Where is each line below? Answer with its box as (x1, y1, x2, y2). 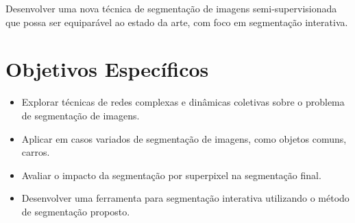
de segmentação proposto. (21, 204, 130, 218)
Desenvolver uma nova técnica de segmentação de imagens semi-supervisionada (5, 1, 337, 15)
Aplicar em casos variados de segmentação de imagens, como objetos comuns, (21, 131, 347, 145)
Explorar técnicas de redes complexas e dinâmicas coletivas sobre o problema (21, 95, 345, 109)
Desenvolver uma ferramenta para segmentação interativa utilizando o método (21, 191, 350, 205)
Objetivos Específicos (5, 55, 209, 83)
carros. (21, 145, 50, 159)
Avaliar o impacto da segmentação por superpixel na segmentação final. (21, 167, 321, 182)
